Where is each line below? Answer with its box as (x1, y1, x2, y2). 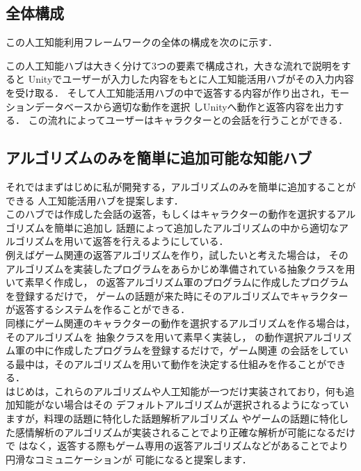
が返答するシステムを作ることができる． (6, 302, 191, 317)
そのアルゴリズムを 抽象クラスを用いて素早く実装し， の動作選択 (6, 329, 304, 344)
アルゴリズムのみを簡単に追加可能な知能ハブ (6, 147, 312, 168)
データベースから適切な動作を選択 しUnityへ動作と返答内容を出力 (34, 99, 335, 113)
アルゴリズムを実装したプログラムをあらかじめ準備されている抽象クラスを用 (6, 261, 355, 276)
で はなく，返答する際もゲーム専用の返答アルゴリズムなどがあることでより (6, 438, 348, 453)
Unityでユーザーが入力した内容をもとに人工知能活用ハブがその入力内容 (28, 72, 354, 86)
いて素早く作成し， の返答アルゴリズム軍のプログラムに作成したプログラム (6, 275, 348, 289)
